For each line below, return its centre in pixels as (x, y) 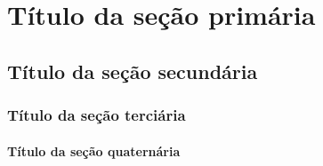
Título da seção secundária (133, 71)
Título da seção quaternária (94, 150)
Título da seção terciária (97, 115)
